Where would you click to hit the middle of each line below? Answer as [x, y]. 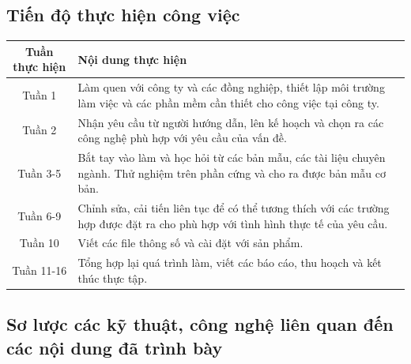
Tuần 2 [40, 130]
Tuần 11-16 [40, 270]
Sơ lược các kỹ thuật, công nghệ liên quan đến [200, 324]
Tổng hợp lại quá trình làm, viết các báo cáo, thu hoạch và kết [230, 263]
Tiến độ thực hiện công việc [123, 15]
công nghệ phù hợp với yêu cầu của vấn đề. [182, 138]
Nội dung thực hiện [132, 59]
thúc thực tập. [113, 278]
